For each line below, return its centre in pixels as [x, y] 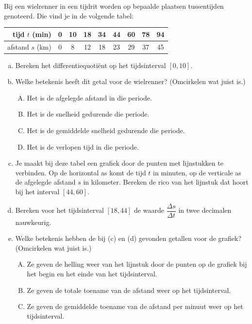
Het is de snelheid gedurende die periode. [88, 114]
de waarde [149, 210]
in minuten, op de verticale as [197, 172]
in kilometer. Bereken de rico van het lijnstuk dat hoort [166, 182]
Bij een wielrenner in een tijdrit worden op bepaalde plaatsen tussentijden [114, 6]
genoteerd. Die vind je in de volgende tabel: [69, 15]
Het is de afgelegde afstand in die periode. [89, 97]
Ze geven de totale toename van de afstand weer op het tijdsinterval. [129, 290]
